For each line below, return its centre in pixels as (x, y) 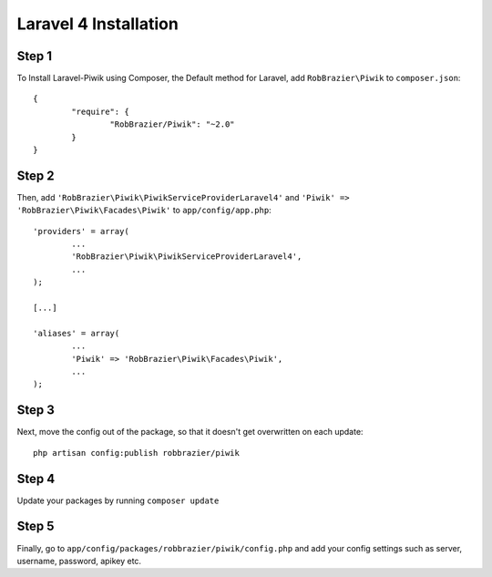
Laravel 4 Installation (98, 24)
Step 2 (36, 175)
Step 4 (36, 479)
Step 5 (36, 526)
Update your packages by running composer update (118, 500)
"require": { (100, 111)
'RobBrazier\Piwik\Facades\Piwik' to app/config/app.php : (144, 211)
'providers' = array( (81, 231)
